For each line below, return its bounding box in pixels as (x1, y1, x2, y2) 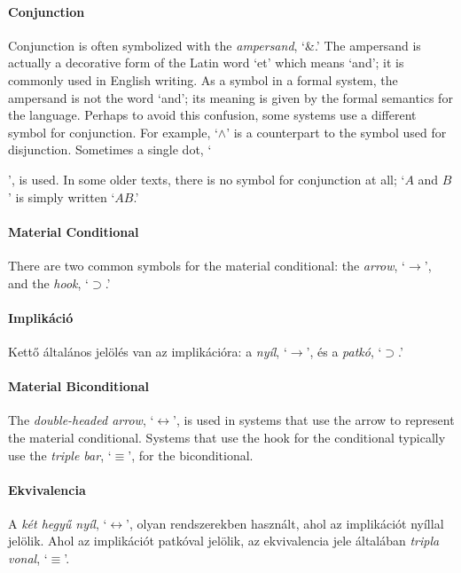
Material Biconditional (8, 377, 149, 396)
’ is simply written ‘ (8, 187, 115, 206)
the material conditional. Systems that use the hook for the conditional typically (8, 428, 446, 446)
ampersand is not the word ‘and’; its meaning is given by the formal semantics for (8, 88, 453, 106)
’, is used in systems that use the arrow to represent (173, 411, 455, 429)
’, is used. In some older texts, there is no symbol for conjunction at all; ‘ (8, 169, 405, 188)
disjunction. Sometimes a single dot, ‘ (8, 140, 212, 159)
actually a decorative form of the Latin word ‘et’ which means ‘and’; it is (8, 53, 404, 72)
